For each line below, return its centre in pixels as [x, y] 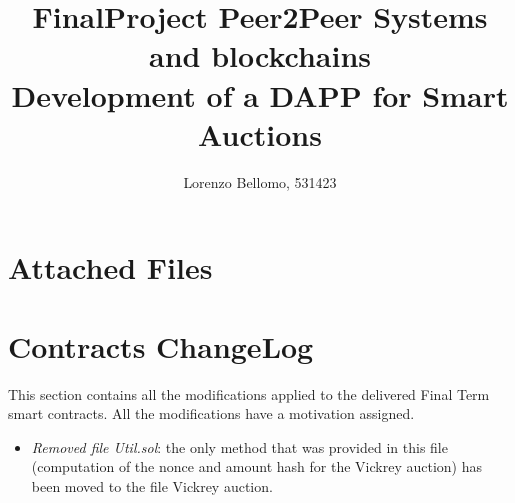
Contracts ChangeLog [161, 345]
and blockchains [260, 55]
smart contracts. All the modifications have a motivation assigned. [211, 413]
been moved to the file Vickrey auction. [152, 485]
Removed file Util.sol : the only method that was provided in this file [239, 446]
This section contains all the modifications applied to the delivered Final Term [249, 393]
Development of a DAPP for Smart [260, 94]
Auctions [260, 133]
